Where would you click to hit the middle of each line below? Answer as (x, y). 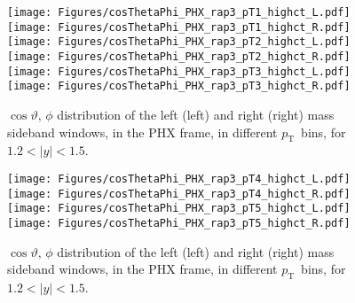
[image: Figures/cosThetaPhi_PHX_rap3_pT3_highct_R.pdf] (179, 86)
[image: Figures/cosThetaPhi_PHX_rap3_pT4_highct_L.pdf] (179, 179)
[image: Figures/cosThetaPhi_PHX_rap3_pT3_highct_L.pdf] (179, 71)
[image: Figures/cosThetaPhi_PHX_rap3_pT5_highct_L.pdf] (179, 209)
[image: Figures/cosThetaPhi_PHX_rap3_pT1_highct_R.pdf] (179, 27)
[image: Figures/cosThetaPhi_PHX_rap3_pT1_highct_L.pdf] (179, 12)
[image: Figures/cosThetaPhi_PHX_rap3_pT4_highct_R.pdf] (179, 194)
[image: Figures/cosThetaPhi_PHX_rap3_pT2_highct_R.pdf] (179, 56)
